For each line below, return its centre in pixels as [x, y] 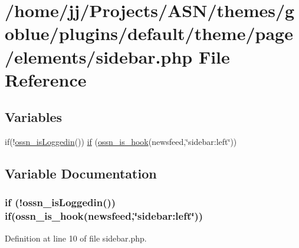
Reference [46, 79]
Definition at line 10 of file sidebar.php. [76, 238]
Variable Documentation [81, 173]
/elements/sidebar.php [99, 56]
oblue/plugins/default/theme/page [149, 33]
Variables [34, 117]
